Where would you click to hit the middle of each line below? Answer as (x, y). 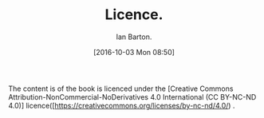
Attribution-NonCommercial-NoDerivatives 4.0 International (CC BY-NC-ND (132, 96)
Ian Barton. (134, 37)
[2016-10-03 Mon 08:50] (134, 52)
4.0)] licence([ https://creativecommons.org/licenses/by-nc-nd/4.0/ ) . (122, 105)
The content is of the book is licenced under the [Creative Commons (121, 88)
